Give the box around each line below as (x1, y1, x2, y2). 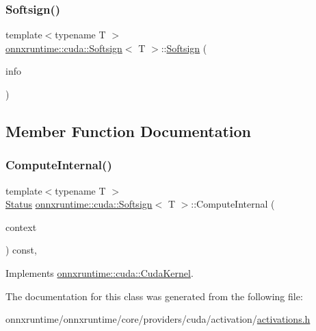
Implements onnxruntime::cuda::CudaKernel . (5, 265, 194, 280)
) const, (5, 243, 37, 257)
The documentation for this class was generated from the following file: (5, 289, 303, 303)
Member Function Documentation (5, 120, 252, 141)
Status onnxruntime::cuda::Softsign (5, 197, 153, 211)
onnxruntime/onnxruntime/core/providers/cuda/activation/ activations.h (5, 312, 311, 326)
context (5, 219, 37, 234)
